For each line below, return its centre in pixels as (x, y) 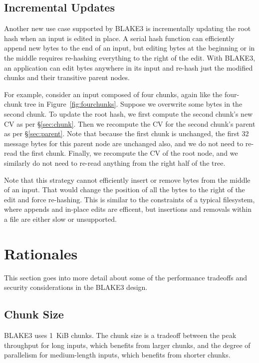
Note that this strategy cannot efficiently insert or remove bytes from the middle (127, 179)
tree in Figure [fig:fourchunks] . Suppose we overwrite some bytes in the (133, 104)
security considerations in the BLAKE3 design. (76, 287)
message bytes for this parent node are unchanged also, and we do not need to (124, 143)
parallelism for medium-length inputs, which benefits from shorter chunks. (117, 355)
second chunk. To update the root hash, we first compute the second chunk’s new (129, 113)
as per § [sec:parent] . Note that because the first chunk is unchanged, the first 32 (127, 133)
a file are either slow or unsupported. (60, 219)
